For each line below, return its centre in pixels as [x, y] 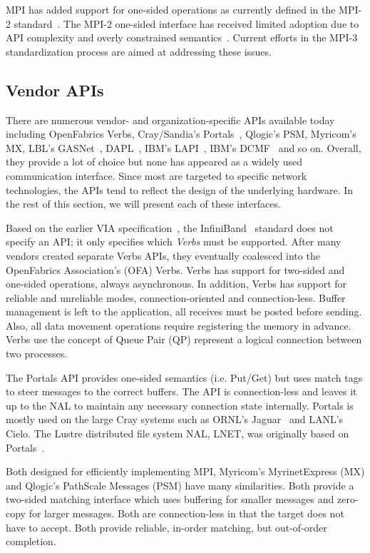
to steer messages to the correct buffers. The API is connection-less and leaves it [181, 391]
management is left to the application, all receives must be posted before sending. [184, 311]
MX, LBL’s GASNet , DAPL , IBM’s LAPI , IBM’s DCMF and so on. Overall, [184, 147]
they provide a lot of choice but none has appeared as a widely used [154, 162]
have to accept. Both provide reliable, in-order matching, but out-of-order [166, 527]
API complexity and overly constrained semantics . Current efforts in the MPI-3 [182, 37]
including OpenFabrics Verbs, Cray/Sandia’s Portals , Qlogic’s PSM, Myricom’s [181, 134]
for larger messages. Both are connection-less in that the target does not [186, 513]
